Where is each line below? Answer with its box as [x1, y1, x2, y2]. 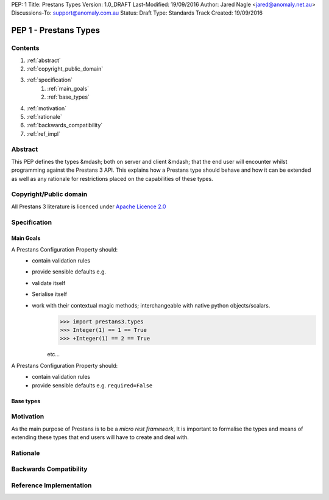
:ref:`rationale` [26, 113, 62, 120]
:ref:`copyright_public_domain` [26, 65, 104, 72]
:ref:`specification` [26, 76, 73, 83]
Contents [11, 44, 40, 52]
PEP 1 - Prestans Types [11, 25, 101, 36]
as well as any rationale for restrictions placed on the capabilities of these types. [11, 175, 213, 182]
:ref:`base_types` [47, 93, 90, 100]
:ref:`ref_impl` [26, 130, 61, 137]
